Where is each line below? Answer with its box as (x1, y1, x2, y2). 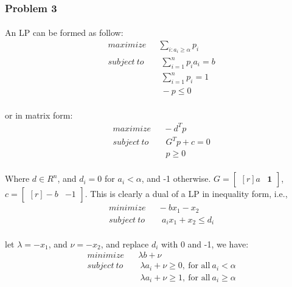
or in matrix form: (5, 108, 73, 121)
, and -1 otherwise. (141, 172, 211, 185)
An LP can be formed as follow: (5, 26, 123, 39)
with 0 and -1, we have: (161, 237, 249, 250)
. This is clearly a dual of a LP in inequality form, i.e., (85, 187, 288, 200)
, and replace (100, 237, 149, 250)
